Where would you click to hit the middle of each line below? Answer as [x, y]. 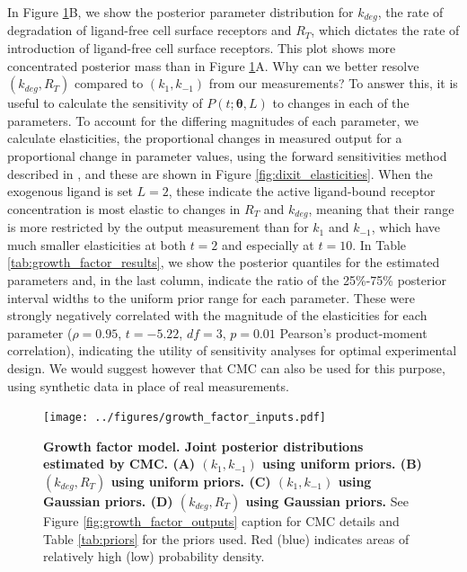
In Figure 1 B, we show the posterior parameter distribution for [181, 12]
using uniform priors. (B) [342, 464]
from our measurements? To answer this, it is [333, 83]
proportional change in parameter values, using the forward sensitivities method [227, 156]
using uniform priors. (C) [191, 482]
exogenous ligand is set [70, 191]
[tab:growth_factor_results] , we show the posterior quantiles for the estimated [224, 262]
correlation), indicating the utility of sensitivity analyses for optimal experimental [232, 350]
